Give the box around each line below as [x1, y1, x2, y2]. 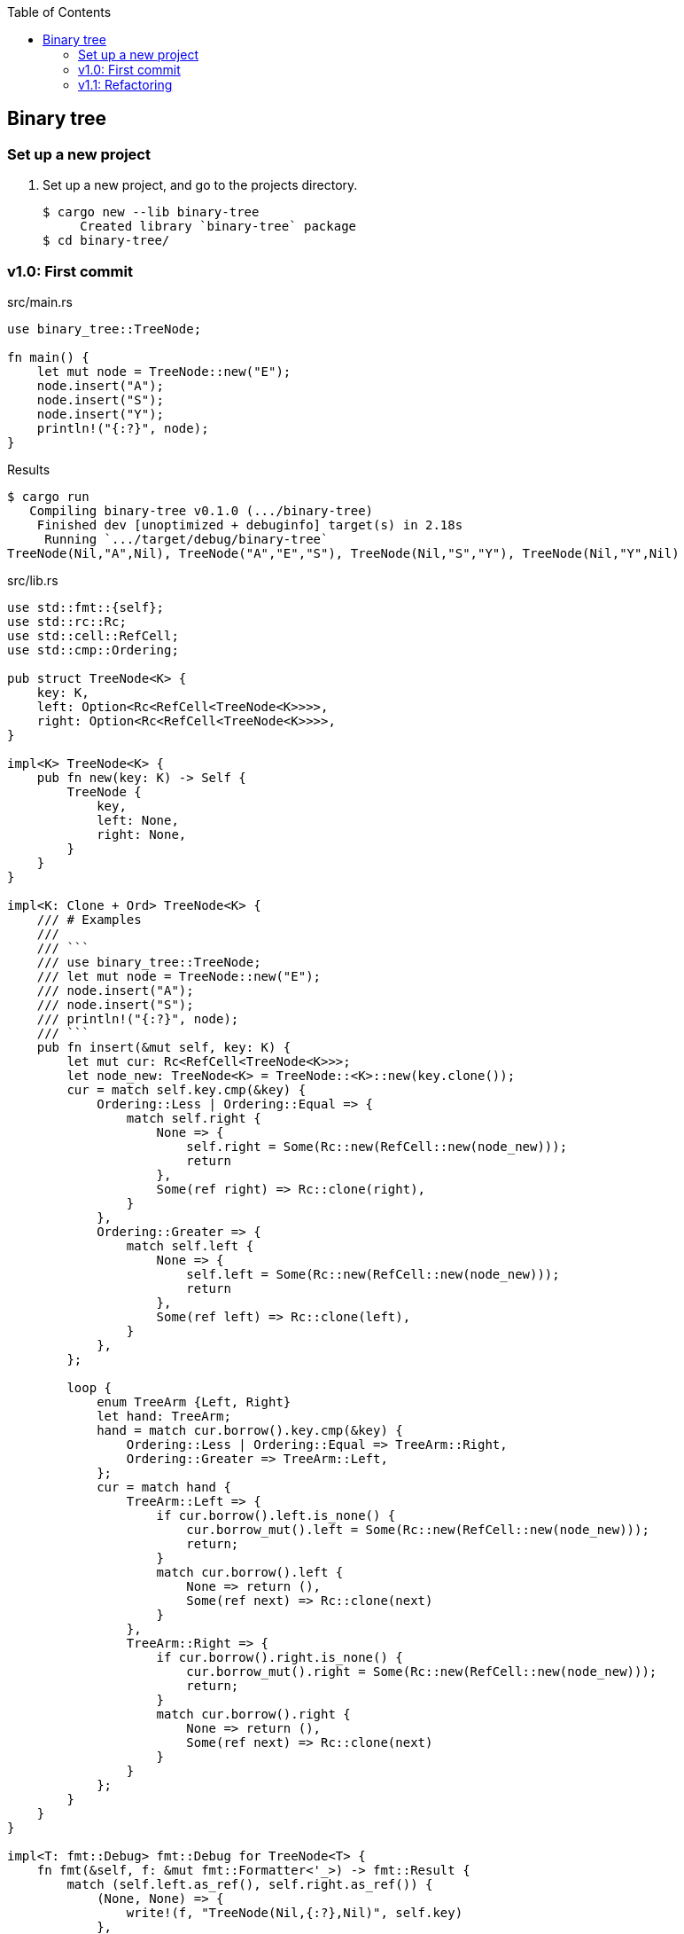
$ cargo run [7, 489, 89, 504]
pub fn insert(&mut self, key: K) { [36, 1039, 291, 1054]
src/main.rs [7, 294, 73, 309]
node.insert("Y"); [36, 406, 165, 421]
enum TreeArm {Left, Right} [97, 1394, 291, 1409]
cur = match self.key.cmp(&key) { [66, 1082, 307, 1097]
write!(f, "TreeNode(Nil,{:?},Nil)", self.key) [126, 1905, 463, 1920]
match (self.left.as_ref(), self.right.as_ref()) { [66, 1876, 433, 1891]
